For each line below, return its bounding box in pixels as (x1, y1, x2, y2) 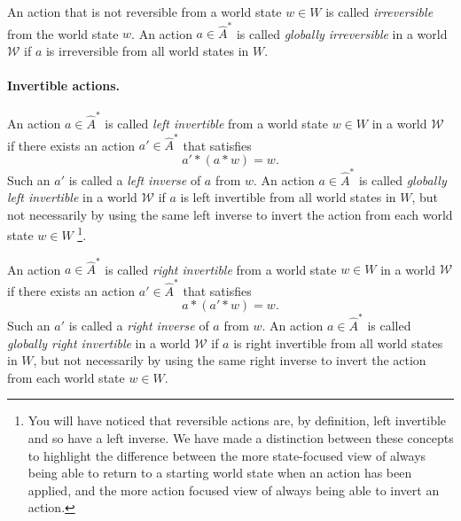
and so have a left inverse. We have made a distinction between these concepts (27, 428, 454, 447)
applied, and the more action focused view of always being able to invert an (27, 480, 440, 499)
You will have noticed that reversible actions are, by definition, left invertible (27, 411, 447, 430)
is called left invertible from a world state (105, 114, 328, 133)
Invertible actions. (7, 76, 121, 95)
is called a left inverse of (68, 170, 201, 189)
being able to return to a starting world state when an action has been (27, 463, 412, 482)
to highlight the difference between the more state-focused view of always (27, 446, 426, 464)
